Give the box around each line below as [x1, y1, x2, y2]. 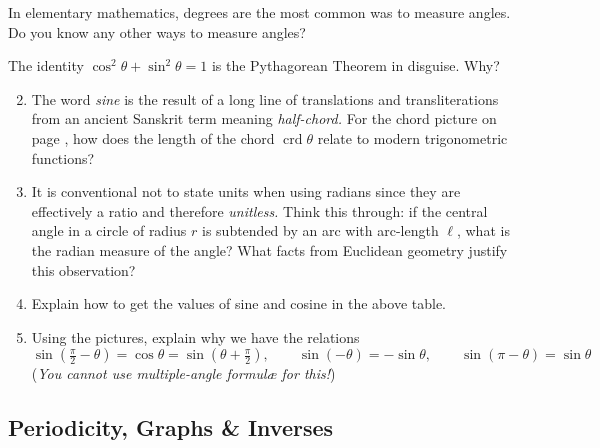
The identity [8, 55, 84, 76]
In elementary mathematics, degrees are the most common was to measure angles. [8, 2, 511, 22]
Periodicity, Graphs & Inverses [8, 412, 334, 443]
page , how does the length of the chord [31, 127, 275, 148]
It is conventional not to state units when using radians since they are [31, 181, 461, 202]
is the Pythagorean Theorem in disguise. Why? [211, 55, 500, 76]
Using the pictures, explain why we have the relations [31, 326, 360, 347]
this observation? [31, 259, 136, 280]
